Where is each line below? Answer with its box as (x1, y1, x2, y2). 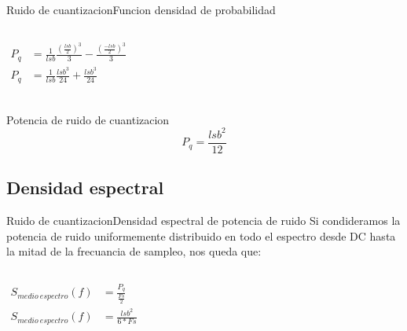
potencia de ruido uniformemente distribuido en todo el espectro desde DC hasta (6, 227, 396, 244)
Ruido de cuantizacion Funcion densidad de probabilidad (6, 2, 276, 17)
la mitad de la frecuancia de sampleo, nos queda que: (6, 243, 262, 259)
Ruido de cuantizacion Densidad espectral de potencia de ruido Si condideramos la (6, 211, 401, 228)
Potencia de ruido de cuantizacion (6, 111, 170, 127)
